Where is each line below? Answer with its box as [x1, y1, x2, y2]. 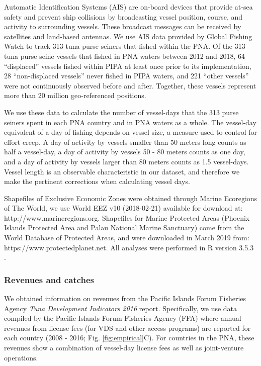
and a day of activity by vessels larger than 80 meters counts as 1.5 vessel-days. [4, 156, 249, 166]
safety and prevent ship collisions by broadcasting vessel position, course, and [4, 11, 243, 22]
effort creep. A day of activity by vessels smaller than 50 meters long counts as [4, 136, 246, 147]
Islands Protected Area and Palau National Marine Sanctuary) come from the [4, 222, 244, 233]
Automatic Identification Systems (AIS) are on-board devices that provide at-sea [4, 2, 253, 12]
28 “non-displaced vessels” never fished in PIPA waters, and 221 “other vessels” [4, 70, 249, 81]
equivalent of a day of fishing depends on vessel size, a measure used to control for [4, 127, 257, 137]
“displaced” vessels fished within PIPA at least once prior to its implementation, [4, 60, 251, 71]
